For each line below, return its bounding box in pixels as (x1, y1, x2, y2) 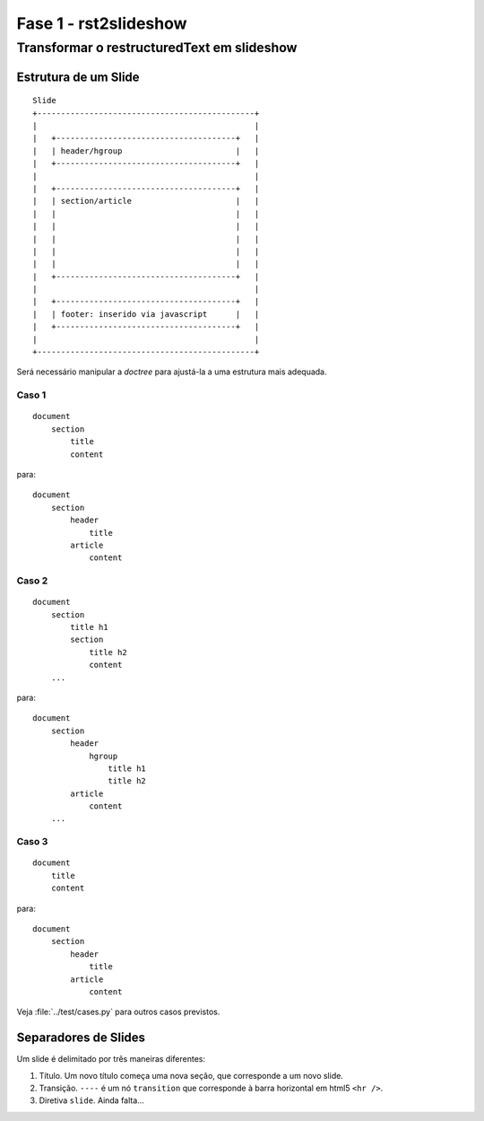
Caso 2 (16, 574, 48, 587)
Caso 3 (16, 836, 48, 848)
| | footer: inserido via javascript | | (32, 309, 260, 319)
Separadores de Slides (16, 1030, 146, 1046)
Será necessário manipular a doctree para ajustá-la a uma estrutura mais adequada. (16, 366, 327, 377)
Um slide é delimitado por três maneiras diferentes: (16, 1054, 206, 1064)
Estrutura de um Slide (16, 69, 140, 84)
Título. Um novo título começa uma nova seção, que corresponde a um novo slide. (39, 1070, 344, 1081)
